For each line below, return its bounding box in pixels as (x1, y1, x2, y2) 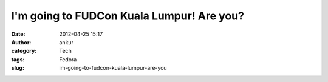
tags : (11, 55, 25, 63)
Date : (11, 30, 26, 38)
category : (11, 47, 37, 55)
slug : (11, 64, 24, 72)
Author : (11, 38, 32, 46)
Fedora (59, 55, 77, 63)
